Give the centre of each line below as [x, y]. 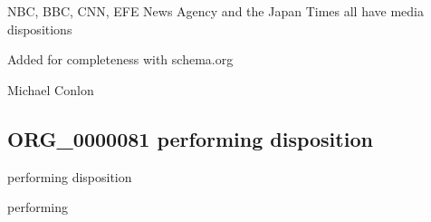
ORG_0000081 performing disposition [190, 138]
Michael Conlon [51, 89]
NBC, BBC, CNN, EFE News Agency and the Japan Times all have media [215, 11]
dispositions [40, 29]
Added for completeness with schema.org [120, 59]
